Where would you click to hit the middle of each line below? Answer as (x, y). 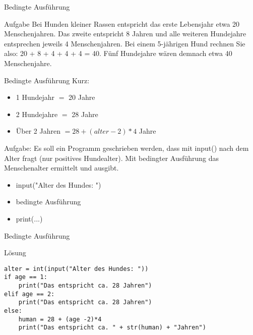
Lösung (15, 253)
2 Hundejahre (37, 114)
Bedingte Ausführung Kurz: (47, 80)
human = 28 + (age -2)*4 (60, 319)
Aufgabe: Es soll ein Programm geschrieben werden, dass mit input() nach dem (126, 148)
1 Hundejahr (35, 97)
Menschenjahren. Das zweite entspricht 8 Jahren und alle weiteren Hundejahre (125, 34)
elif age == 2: (29, 294)
